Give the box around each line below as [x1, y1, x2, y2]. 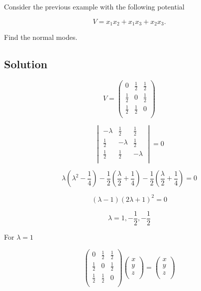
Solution [4, 56, 48, 72]
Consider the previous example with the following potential [4, 1, 185, 11]
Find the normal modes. [4, 32, 78, 42]
